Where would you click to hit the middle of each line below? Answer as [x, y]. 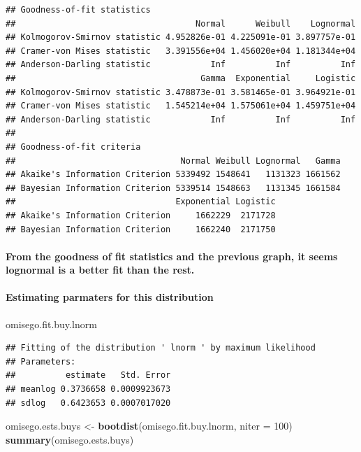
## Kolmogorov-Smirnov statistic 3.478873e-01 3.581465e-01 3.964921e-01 [181, 92]
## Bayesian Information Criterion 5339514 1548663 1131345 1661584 [173, 188]
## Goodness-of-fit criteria [73, 147]
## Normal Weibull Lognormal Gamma [173, 161]
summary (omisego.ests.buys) [70, 439]
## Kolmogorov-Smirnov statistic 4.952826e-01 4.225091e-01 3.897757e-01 [181, 37]
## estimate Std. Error [88, 375]
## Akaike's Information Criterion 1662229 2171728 [141, 215]
